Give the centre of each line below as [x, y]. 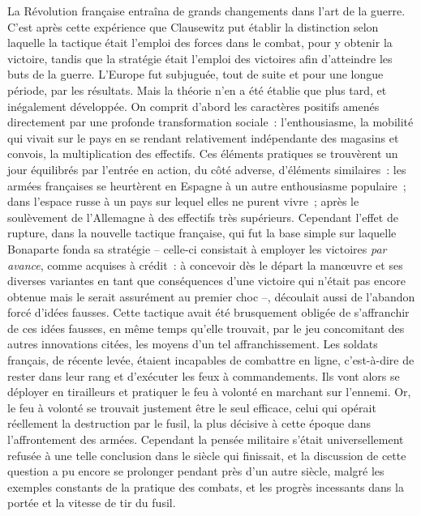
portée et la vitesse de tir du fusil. [92, 503]
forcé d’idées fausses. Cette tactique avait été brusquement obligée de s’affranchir [208, 312]
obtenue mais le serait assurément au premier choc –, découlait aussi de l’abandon [211, 296]
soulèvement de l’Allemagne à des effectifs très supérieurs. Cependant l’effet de [203, 217]
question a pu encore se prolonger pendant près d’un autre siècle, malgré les [196, 471]
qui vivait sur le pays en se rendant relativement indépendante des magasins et [203, 137]
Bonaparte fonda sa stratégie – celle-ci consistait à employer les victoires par [197, 248]
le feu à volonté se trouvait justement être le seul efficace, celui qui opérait [192, 407]
